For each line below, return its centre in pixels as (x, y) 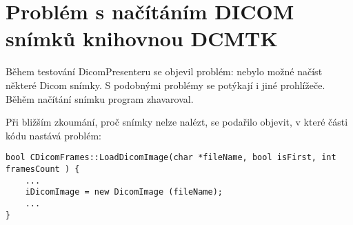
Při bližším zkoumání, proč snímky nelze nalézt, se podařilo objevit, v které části (177, 122)
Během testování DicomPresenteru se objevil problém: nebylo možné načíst (164, 71)
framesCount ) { (43, 169)
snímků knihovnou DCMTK (142, 38)
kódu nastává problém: (53, 135)
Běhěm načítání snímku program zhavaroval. (100, 98)
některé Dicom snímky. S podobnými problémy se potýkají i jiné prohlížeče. (165, 85)
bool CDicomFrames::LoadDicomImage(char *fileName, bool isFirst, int (171, 158)
